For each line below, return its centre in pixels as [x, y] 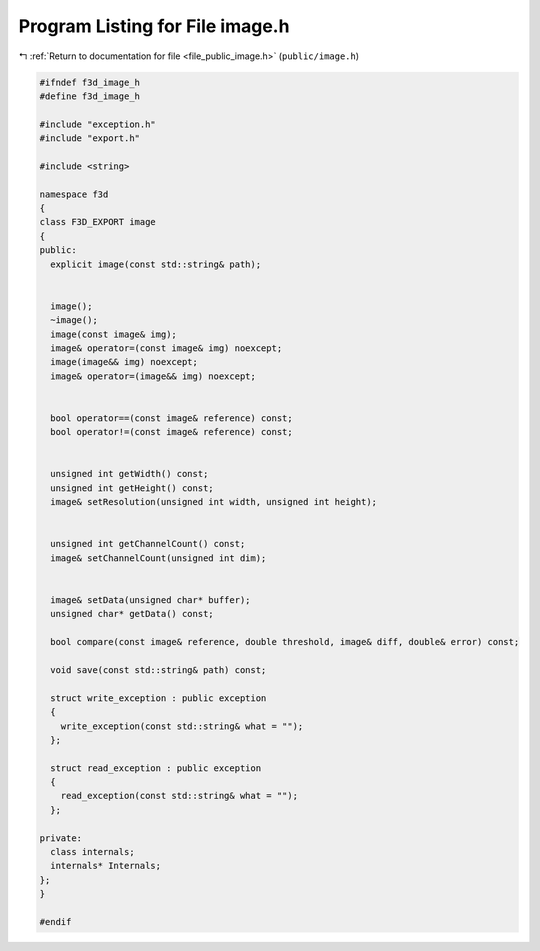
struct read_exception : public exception [156, 768]
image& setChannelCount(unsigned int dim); [158, 558]
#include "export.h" [89, 138]
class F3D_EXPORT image [98, 222]
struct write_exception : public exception [158, 698]
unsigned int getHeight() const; [132, 488]
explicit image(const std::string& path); [156, 264]
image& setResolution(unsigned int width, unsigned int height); [214, 502]
